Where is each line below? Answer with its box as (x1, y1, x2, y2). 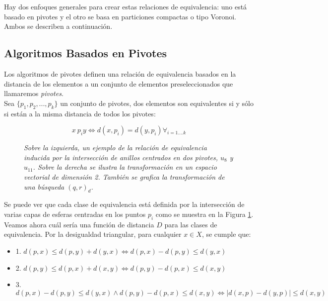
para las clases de (164, 219, 217, 229)
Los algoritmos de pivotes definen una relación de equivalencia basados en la (4, 68, 236, 79)
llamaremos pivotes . (4, 88, 64, 99)
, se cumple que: (201, 229, 251, 239)
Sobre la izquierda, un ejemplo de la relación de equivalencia (24, 142, 207, 153)
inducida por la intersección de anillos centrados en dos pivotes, (24, 152, 218, 162)
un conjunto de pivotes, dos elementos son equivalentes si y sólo (60, 98, 254, 108)
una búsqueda (24, 181, 65, 192)
